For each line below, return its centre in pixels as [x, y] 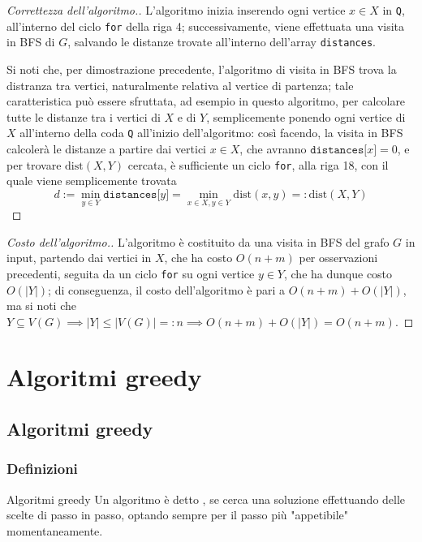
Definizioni [42, 469]
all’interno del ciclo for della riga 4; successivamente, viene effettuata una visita [206, 26]
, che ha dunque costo [338, 273]
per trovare [34, 164]
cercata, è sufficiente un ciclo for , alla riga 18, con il [258, 164]
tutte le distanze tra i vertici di [84, 116]
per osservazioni [338, 258]
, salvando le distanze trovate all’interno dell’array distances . [222, 42]
